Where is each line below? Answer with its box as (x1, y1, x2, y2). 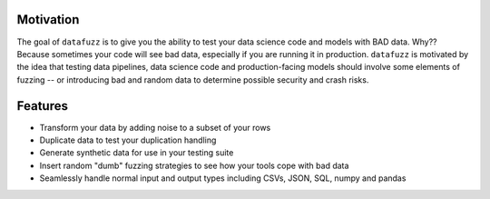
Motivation (16, 12, 80, 27)
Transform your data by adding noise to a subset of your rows (39, 122, 271, 133)
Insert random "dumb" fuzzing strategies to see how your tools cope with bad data (39, 160, 349, 171)
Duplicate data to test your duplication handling (39, 134, 217, 145)
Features (16, 98, 68, 114)
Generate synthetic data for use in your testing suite (39, 147, 234, 158)
